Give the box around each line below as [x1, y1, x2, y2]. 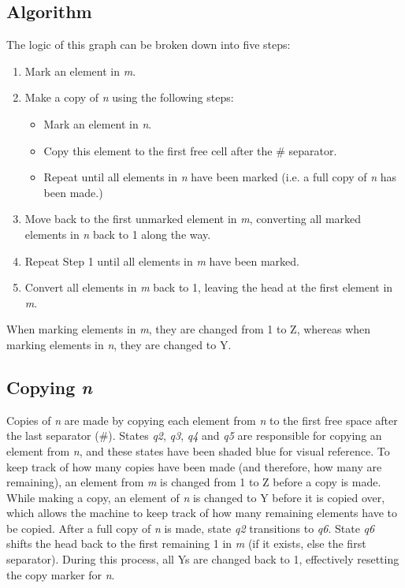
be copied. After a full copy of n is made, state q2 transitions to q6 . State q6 [6, 519, 375, 536]
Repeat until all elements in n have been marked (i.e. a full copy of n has [43, 169, 396, 185]
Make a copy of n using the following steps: [24, 89, 234, 106]
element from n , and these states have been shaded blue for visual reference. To [6, 442, 390, 459]
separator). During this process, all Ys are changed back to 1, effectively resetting [6, 551, 399, 568]
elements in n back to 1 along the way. [24, 225, 211, 242]
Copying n [6, 374, 92, 399]
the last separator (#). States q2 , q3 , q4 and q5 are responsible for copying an [6, 427, 382, 444]
